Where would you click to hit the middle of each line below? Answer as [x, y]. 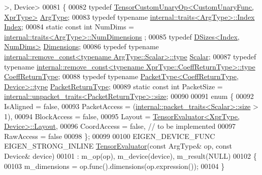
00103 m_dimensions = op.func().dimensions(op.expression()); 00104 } [114, 166]
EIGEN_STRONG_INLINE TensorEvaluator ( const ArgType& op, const [118, 146]
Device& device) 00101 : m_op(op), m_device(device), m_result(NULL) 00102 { [130, 155]
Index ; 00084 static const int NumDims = [69, 27]
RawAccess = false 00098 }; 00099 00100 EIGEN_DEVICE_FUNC [110, 136]
